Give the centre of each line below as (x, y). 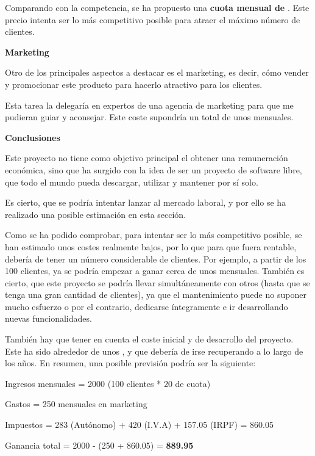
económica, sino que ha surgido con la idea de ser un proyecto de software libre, (154, 169)
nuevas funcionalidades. (48, 318)
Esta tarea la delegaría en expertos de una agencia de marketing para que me (149, 105)
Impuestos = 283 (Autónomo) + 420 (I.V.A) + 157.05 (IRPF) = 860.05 (139, 425)
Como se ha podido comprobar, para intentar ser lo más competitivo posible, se (154, 235)
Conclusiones (33, 137)
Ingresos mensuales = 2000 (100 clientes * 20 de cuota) (108, 383)
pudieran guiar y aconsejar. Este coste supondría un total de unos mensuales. (149, 117)
